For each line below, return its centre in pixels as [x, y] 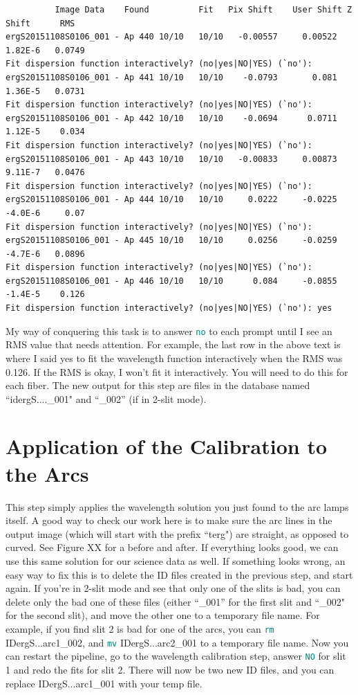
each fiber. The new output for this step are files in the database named [158, 385]
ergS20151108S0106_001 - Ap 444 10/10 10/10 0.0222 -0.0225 [171, 200]
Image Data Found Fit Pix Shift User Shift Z [204, 10]
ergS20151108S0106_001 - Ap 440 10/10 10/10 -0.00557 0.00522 [171, 37]
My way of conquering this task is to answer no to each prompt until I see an [169, 331]
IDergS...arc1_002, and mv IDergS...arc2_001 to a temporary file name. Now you [177, 642]
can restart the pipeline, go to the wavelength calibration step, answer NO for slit [176, 656]
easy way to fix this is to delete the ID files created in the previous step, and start [179, 574]
